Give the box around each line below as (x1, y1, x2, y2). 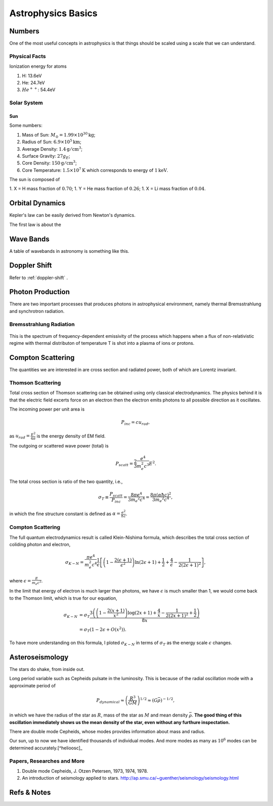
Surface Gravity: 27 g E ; (22, 153, 70, 160)
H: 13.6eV (22, 72, 42, 78)
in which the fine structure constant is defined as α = (9, 511, 121, 517)
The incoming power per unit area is (9, 406, 85, 412)
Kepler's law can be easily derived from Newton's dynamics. (9, 212, 136, 218)
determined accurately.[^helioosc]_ (9, 745, 83, 751)
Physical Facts (9, 53, 47, 60)
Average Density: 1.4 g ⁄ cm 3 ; (22, 145, 83, 152)
